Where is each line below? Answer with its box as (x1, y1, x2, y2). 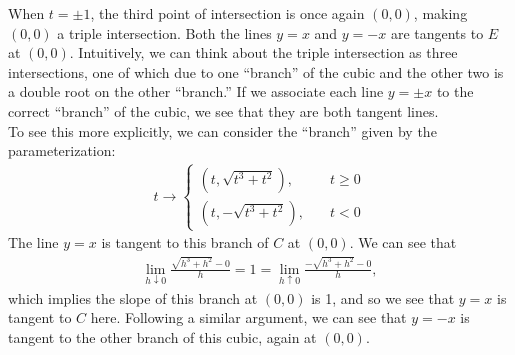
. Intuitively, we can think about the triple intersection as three (69, 42, 458, 63)
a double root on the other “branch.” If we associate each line (8, 81, 384, 102)
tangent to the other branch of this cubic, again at (8, 327, 317, 348)
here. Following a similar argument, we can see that (90, 307, 407, 328)
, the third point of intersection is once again (90, 3, 365, 23)
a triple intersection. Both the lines (57, 22, 272, 43)
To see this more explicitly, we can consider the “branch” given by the (8, 120, 437, 141)
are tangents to (390, 22, 484, 43)
